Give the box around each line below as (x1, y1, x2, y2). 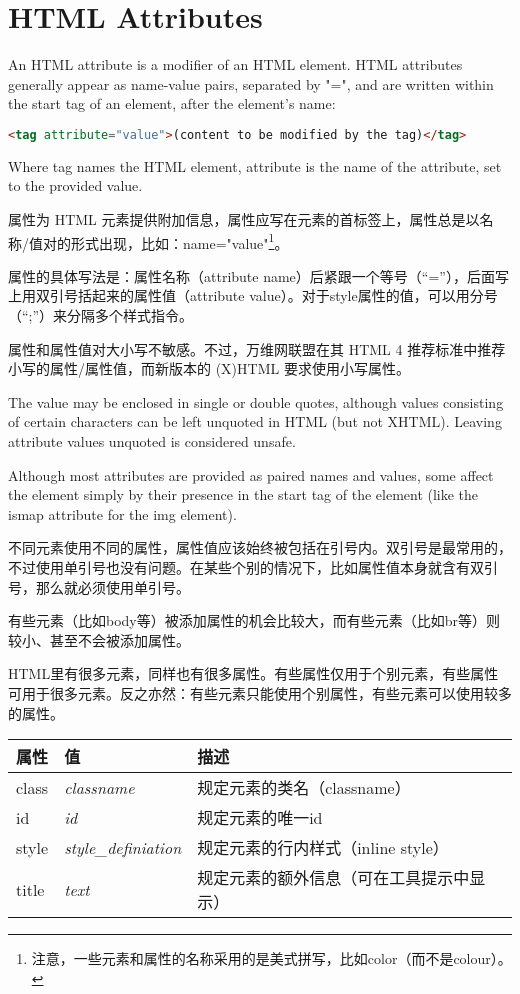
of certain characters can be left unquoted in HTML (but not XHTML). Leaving (8, 411, 502, 432)
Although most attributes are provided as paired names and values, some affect (8, 464, 494, 485)
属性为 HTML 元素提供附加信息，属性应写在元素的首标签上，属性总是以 (8, 208, 480, 229)
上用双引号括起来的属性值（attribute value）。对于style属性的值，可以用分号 (8, 285, 498, 306)
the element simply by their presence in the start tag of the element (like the (8, 484, 479, 505)
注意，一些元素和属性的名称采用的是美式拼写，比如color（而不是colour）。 (31, 948, 512, 969)
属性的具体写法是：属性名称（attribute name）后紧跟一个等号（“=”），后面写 (8, 265, 509, 286)
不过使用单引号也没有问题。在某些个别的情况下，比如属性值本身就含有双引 (8, 556, 498, 577)
